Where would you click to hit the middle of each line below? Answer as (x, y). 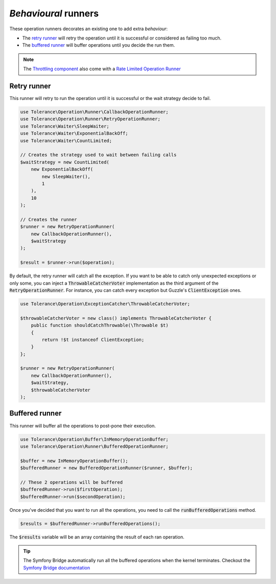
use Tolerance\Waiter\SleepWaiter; (65, 126)
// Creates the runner (49, 219)
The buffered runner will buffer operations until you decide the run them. (99, 45)
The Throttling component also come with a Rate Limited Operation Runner (102, 69)
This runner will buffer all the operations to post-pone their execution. (83, 426)
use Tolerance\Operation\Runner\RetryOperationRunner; (90, 119)
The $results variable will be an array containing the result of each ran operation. (97, 537)
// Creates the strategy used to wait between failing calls (98, 155)
